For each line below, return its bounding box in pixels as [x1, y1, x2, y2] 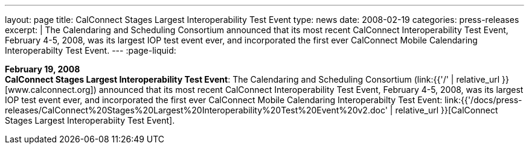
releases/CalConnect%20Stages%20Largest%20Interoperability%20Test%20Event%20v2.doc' [5, 105, 388, 115]
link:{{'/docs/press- [444, 95, 522, 105]
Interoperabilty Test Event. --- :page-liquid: [5, 45, 176, 55]
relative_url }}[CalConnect [395, 105, 498, 115]
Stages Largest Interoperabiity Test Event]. [5, 115, 175, 125]
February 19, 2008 [5, 64, 80, 74]
